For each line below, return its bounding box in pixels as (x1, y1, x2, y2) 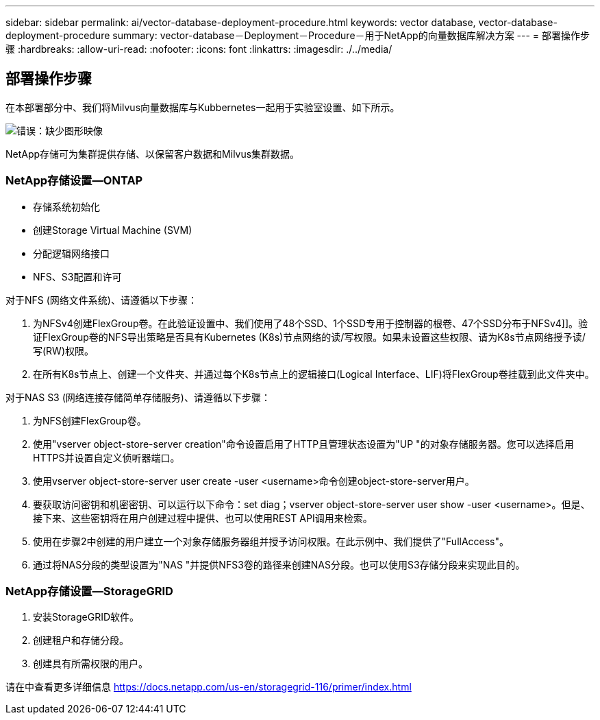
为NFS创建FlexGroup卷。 (33, 414, 147, 427)
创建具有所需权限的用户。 (33, 658, 148, 670)
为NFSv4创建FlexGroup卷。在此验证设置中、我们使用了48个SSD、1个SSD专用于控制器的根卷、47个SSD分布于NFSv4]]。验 (33, 317, 588, 329)
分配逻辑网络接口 (33, 247, 110, 259)
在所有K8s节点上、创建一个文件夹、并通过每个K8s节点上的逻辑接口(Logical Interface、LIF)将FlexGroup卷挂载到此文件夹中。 (33, 368, 595, 380)
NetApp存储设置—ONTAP (5, 173, 143, 188)
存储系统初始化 (33, 200, 100, 213)
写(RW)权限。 (33, 344, 95, 357)
